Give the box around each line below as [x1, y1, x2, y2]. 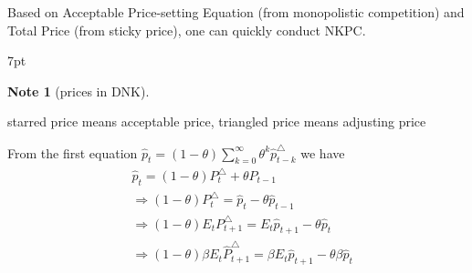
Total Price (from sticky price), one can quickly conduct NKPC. [7, 20, 366, 39]
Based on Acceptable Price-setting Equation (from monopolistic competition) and [7, 3, 465, 21]
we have [300, 143, 345, 162]
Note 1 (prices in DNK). [7, 81, 150, 100]
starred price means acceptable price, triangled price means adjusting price [7, 112, 426, 131]
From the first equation [7, 143, 138, 162]
